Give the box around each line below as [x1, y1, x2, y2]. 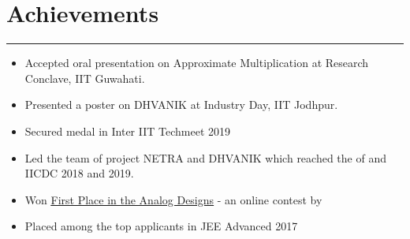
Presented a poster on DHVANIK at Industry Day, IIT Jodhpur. [24, 96, 338, 113]
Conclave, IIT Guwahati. [24, 69, 145, 86]
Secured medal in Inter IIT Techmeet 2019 [24, 122, 230, 139]
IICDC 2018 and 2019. [24, 165, 134, 181]
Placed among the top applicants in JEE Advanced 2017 [24, 218, 298, 234]
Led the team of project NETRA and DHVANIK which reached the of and [24, 149, 386, 166]
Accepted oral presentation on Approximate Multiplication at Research [24, 54, 369, 71]
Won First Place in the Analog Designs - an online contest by [24, 191, 322, 207]
